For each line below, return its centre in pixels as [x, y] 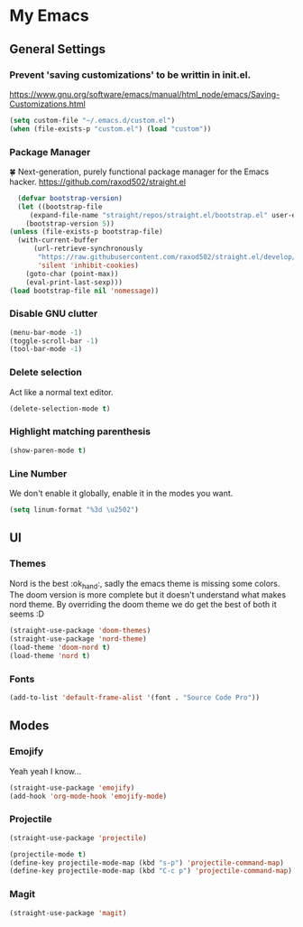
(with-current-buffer [58, 240]
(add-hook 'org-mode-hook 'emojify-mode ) [88, 796]
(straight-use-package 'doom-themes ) [80, 631]
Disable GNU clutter [54, 314]
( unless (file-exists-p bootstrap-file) [87, 232]
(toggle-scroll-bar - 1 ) [54, 341]
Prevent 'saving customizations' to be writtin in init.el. [130, 75]
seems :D [27, 614]
